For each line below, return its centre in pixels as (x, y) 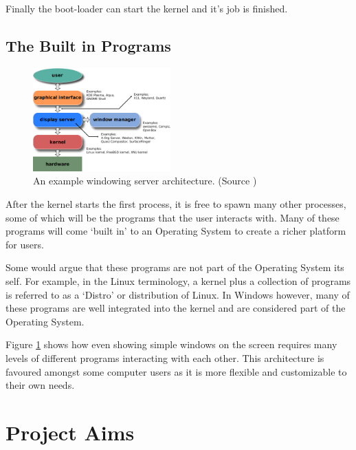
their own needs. (40, 385)
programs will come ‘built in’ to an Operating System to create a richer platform (176, 231)
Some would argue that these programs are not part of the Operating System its (175, 267)
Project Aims (70, 432)
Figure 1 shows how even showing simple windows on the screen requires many (171, 344)
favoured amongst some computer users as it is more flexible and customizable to (176, 371)
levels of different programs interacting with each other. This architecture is (165, 357)
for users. (25, 244)
